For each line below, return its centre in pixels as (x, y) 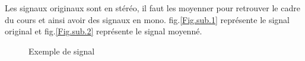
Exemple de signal (62, 51)
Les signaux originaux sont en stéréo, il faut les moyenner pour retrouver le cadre (152, 8)
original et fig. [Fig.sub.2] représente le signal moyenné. (104, 31)
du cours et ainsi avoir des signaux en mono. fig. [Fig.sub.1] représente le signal (147, 19)
